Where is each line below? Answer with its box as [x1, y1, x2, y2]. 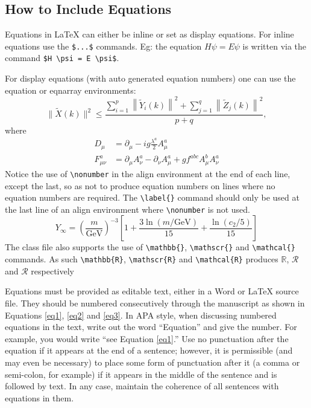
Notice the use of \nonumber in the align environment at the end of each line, [5, 167, 291, 180]
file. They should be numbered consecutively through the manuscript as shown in [5, 296, 305, 309]
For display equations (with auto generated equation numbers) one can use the [5, 72, 296, 85]
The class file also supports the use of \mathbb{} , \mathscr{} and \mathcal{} [5, 241, 295, 253]
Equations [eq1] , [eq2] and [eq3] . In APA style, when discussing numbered [5, 308, 277, 321]
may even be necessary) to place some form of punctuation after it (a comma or [5, 355, 300, 368]
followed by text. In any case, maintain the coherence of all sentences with [5, 380, 279, 392]
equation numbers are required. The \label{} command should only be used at [5, 191, 300, 204]
